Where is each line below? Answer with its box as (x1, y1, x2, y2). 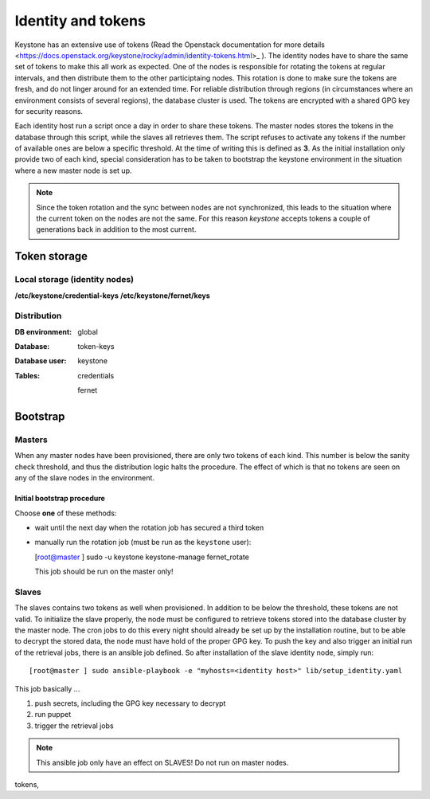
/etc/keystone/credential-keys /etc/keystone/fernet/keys (14, 291, 210, 300)
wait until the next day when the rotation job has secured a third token (34, 523, 264, 532)
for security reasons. (14, 106, 84, 116)
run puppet (34, 710, 72, 719)
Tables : (14, 370, 40, 380)
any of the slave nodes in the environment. (14, 473, 155, 483)
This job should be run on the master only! (34, 566, 174, 577)
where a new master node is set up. (14, 166, 132, 175)
